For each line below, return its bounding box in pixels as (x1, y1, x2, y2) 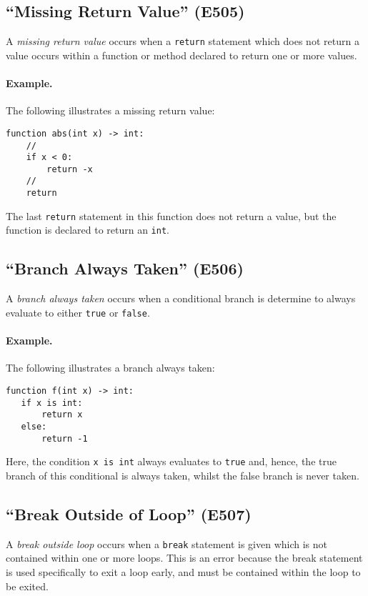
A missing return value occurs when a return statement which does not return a (6, 34, 359, 49)
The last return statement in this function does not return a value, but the (6, 208, 337, 223)
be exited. (6, 578, 49, 593)
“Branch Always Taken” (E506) (6, 257, 244, 279)
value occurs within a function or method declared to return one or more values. (6, 47, 357, 62)
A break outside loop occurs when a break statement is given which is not (6, 536, 328, 551)
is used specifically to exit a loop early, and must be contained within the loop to (6, 564, 361, 579)
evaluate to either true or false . (6, 304, 150, 319)
